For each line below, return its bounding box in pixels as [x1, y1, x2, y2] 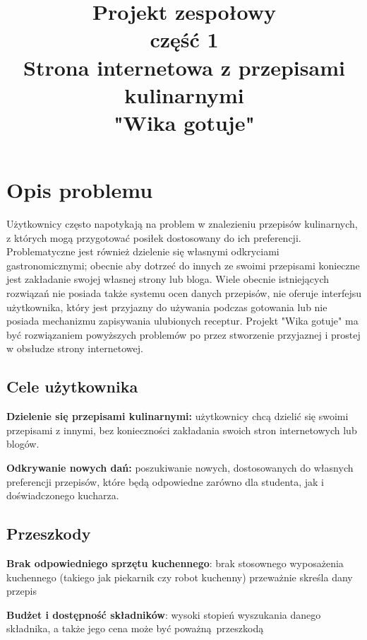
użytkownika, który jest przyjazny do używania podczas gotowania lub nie [6, 299, 327, 314]
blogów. [6, 436, 40, 451]
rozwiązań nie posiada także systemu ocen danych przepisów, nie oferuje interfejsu [6, 286, 361, 301]
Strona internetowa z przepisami [23, 52, 345, 81]
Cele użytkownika [6, 376, 138, 397]
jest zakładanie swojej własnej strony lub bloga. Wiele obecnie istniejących [6, 272, 330, 286]
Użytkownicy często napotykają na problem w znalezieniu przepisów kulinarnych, [6, 216, 358, 231]
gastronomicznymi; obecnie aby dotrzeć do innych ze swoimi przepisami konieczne [6, 257, 360, 272]
